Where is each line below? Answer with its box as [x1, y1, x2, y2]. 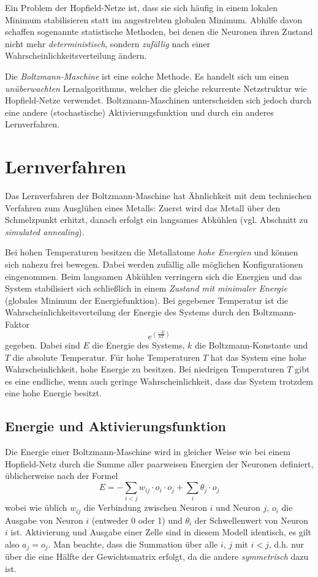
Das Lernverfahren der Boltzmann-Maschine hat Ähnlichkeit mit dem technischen [5, 189, 312, 202]
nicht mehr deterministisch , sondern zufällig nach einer [5, 37, 211, 50]
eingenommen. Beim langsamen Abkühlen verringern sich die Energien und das [5, 270, 302, 282]
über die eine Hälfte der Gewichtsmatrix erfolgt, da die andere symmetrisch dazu [5, 550, 309, 563]
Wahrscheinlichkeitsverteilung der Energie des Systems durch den [5, 306, 250, 319]
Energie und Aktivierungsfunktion [5, 417, 227, 436]
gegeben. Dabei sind [5, 339, 80, 352]
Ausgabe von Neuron [5, 513, 83, 526]
